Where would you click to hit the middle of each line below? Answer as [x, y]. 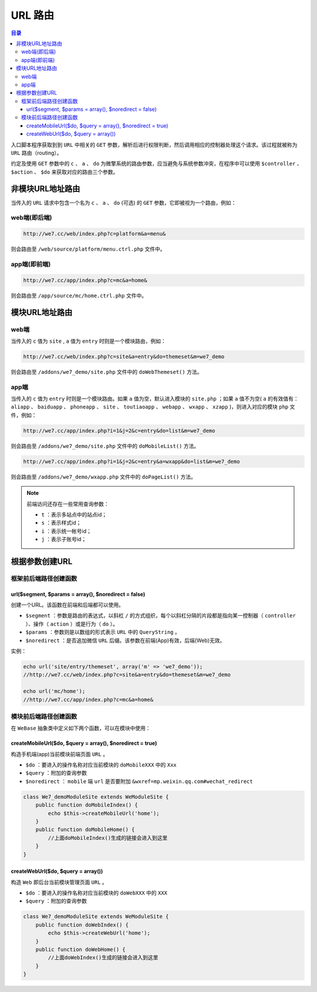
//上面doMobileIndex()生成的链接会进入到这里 [108, 838]
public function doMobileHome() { [85, 830]
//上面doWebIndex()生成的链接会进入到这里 [103, 958]
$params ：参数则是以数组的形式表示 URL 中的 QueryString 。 [103, 632]
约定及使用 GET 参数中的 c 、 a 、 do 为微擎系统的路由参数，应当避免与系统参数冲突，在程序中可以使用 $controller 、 [156, 164]
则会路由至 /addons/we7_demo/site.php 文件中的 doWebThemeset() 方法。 [107, 372]
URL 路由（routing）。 [36, 153]
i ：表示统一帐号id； [67, 531]
